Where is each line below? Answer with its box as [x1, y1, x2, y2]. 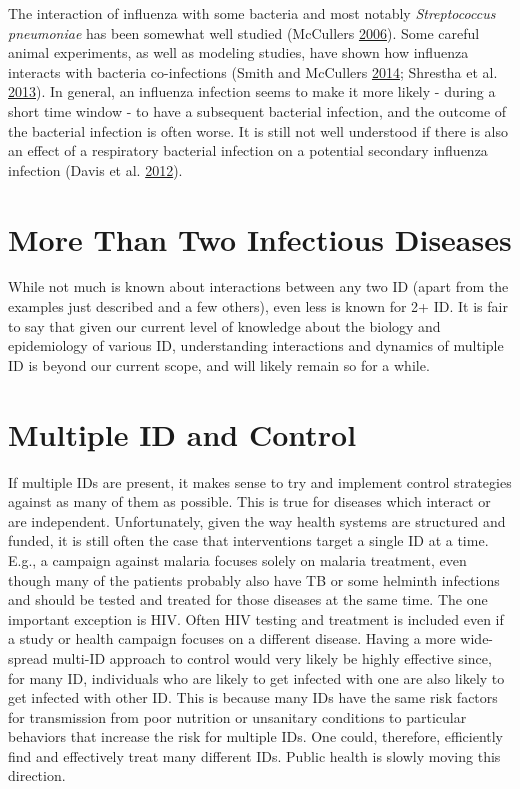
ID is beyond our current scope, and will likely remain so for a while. [8, 354, 430, 375]
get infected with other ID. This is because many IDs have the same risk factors [8, 687, 498, 708]
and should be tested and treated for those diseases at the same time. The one [8, 589, 488, 610]
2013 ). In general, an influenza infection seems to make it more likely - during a [8, 81, 496, 102]
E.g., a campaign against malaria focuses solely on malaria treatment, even [8, 549, 467, 570]
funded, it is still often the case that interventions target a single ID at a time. [8, 530, 489, 551]
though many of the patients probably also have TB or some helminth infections [8, 569, 500, 590]
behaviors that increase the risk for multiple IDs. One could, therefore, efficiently [8, 726, 504, 747]
